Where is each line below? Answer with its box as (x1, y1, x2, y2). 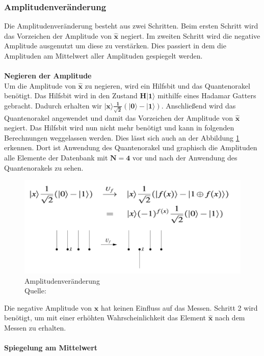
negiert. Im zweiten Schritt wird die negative (120, 30, 260, 41)
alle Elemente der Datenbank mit (4, 152, 108, 163)
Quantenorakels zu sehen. (4, 162, 84, 173)
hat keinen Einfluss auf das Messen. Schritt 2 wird (100, 302, 258, 313)
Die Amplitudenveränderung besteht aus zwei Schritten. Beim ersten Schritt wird (4, 20, 258, 31)
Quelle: (24, 285, 46, 296)
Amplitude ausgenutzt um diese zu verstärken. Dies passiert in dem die (4, 40, 226, 51)
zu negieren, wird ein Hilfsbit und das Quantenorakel (85, 80, 250, 91)
